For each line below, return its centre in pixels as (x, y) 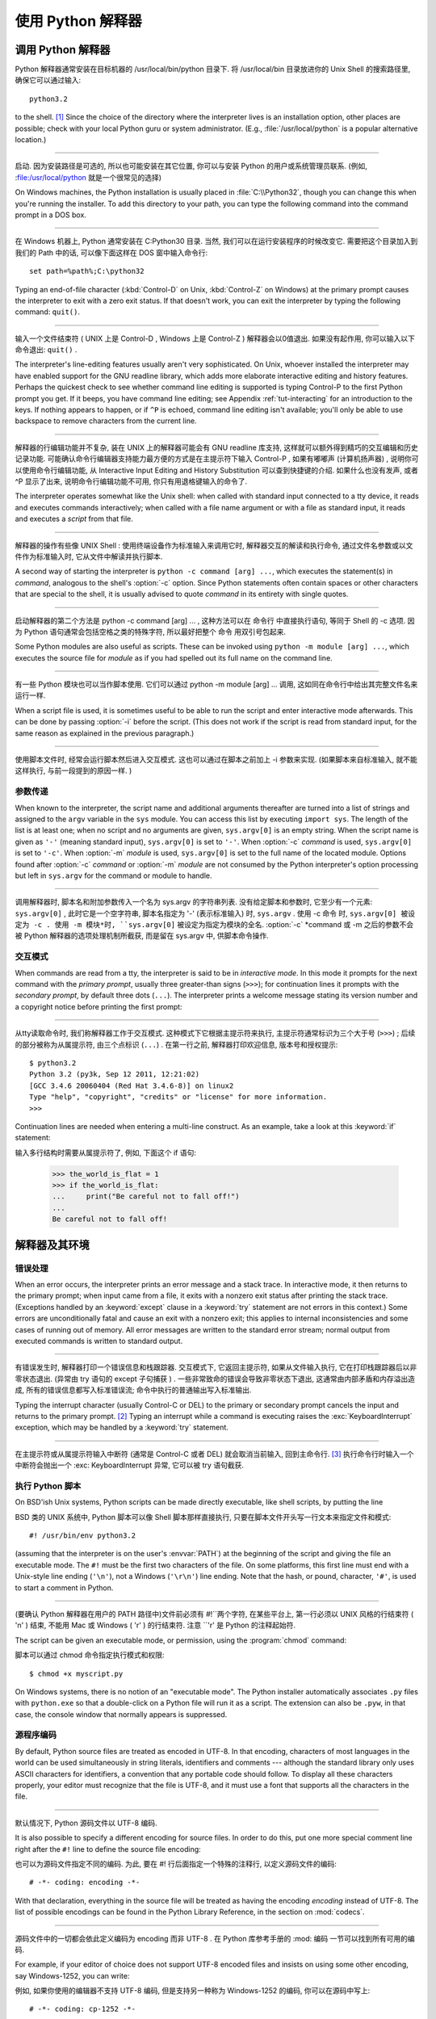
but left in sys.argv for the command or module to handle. (113, 875)
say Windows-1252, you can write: (72, 1975)
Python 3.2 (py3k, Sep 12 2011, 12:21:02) (115, 1075)
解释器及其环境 (52, 1245)
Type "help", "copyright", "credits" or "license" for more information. (178, 1097)
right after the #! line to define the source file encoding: (108, 1849)
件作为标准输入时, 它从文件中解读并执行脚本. (89, 556)
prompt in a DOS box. (50, 215)
